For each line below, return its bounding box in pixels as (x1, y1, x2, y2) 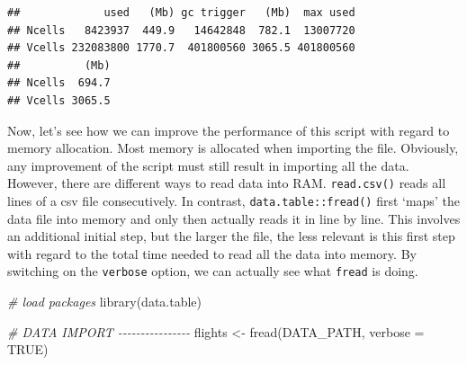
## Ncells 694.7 (7, 76, 111, 90)
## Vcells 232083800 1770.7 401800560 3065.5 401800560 (7, 41, 355, 55)
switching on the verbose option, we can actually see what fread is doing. (7, 262, 418, 280)
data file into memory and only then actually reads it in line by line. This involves (7, 209, 461, 227)
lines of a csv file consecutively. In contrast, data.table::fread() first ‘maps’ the (7, 191, 460, 209)
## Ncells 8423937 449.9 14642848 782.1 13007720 (7, 23, 355, 37)
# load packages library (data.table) (7, 292, 202, 311)
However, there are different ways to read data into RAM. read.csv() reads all (7, 174, 446, 192)
